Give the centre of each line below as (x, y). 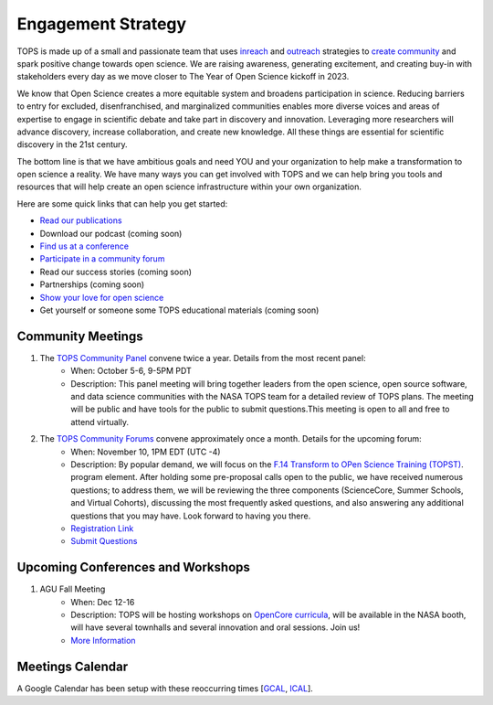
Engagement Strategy (102, 24)
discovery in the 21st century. (72, 144)
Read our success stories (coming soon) (115, 272)
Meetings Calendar (73, 666)
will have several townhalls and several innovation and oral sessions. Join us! (215, 627)
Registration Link (102, 528)
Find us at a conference (84, 246)
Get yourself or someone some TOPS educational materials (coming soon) (179, 310)
